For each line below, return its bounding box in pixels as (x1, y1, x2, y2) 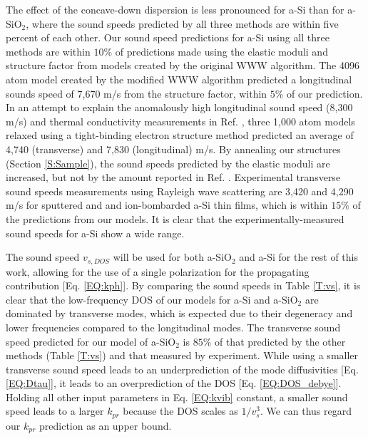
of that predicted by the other (214, 334, 346, 348)
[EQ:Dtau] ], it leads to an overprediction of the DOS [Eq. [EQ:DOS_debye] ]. (6, 376, 342, 391)
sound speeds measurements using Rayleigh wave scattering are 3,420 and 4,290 (6, 183, 354, 198)
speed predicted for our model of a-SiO (6, 334, 176, 348)
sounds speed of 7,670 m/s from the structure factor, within (6, 86, 267, 100)
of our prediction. (287, 86, 363, 100)
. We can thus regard (260, 403, 352, 418)
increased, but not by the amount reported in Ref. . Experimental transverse (6, 170, 341, 185)
